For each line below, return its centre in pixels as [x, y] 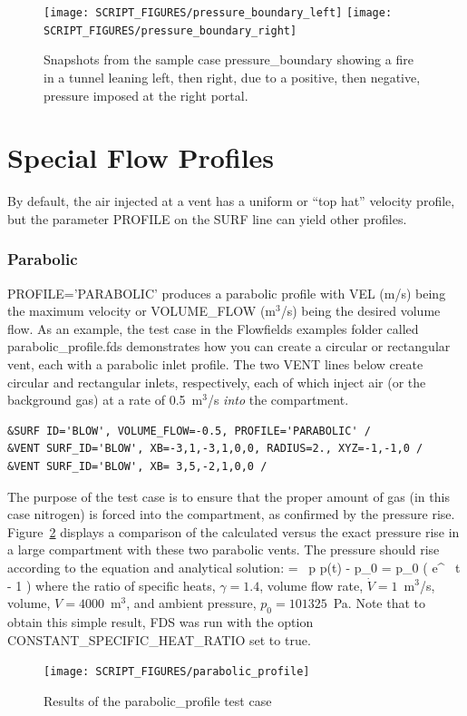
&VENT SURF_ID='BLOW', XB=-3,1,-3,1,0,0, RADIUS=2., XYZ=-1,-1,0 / [215, 449]
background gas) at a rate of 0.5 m [105, 400]
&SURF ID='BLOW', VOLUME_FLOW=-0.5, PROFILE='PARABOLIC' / [189, 431]
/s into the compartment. [278, 400]
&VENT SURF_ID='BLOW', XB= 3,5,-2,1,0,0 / [137, 466]
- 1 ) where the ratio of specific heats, [112, 585]
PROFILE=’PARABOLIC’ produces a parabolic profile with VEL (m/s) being [227, 293]
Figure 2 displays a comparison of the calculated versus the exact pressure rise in [233, 531]
